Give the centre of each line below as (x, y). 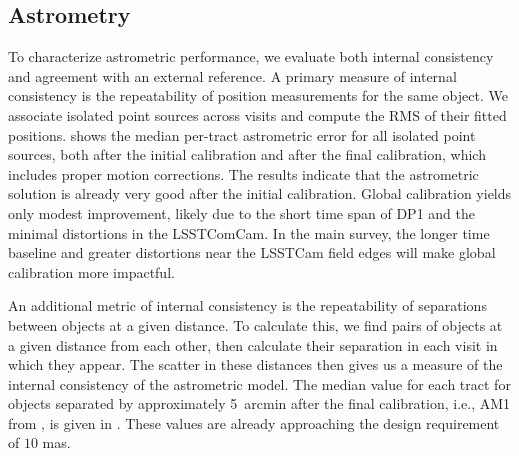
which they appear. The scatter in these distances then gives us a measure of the (255, 364)
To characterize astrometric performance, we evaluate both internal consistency (251, 56)
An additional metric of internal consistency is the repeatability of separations (247, 305)
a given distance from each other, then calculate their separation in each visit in (253, 344)
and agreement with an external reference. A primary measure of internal (232, 75)
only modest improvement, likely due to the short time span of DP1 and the (241, 212)
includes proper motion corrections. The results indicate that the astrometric (243, 173)
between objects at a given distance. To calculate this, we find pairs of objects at (255, 324)
